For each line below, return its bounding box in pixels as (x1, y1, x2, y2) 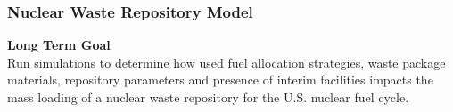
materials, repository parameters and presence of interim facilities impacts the (7, 70, 433, 89)
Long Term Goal (7, 36, 111, 54)
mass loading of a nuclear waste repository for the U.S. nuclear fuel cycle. (7, 88, 409, 106)
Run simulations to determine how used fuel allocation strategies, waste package (7, 52, 446, 71)
